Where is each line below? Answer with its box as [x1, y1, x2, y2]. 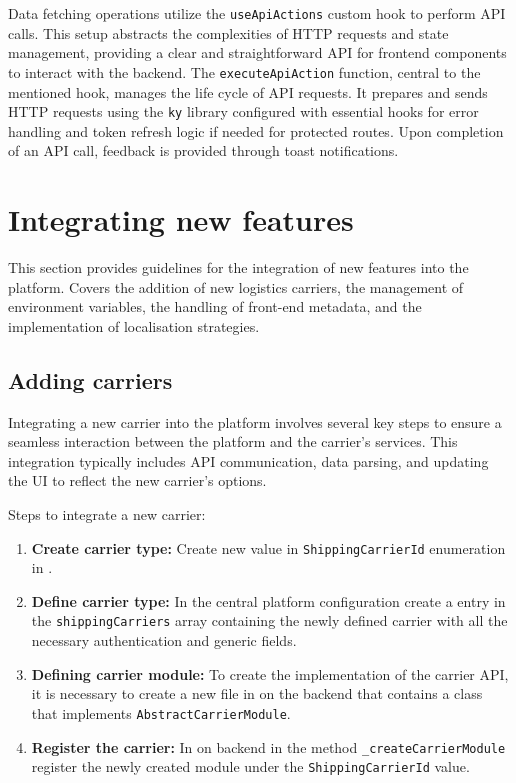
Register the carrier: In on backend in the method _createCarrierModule [31, 736, 506, 757]
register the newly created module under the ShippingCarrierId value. [31, 756, 470, 777]
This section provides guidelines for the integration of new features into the [8, 257, 469, 278]
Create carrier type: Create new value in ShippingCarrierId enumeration [31, 537, 506, 558]
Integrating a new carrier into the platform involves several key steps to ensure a [8, 411, 502, 432]
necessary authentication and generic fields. [31, 630, 297, 651]
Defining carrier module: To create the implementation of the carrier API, [31, 663, 509, 684]
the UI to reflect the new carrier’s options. [8, 470, 267, 491]
